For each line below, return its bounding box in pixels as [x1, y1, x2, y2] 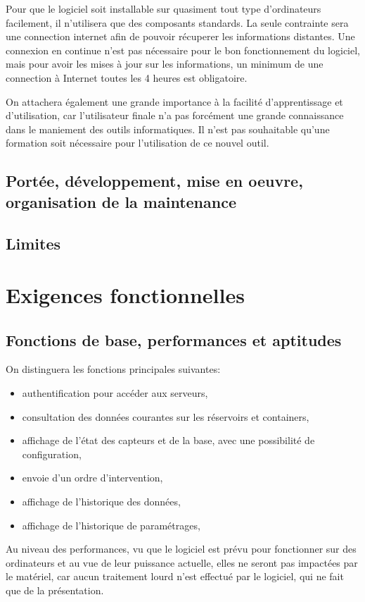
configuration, [22, 446, 82, 461]
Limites [6, 232, 61, 254]
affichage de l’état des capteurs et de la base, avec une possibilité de [22, 433, 315, 448]
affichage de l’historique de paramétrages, [22, 517, 200, 532]
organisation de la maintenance [6, 190, 236, 212]
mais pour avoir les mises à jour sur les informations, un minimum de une [6, 56, 324, 71]
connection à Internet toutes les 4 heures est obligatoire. [6, 70, 248, 85]
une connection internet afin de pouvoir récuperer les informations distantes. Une [6, 29, 355, 44]
